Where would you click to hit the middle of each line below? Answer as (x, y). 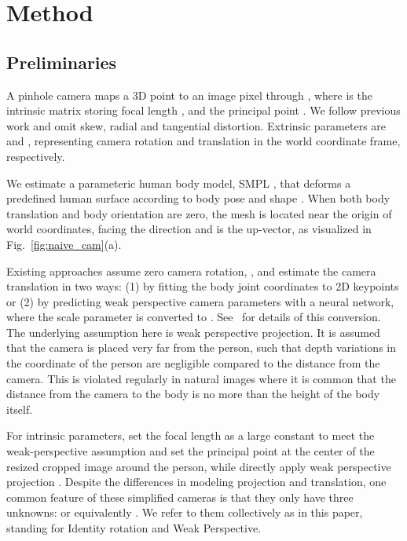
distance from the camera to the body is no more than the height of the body (193, 394)
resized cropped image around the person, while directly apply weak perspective (199, 466)
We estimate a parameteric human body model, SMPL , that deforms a (179, 183)
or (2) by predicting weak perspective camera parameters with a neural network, (200, 301)
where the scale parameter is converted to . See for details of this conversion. (194, 317)
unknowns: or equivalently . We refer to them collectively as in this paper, (185, 512)
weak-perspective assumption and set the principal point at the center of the (191, 451)
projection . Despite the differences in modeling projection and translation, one (196, 482)
